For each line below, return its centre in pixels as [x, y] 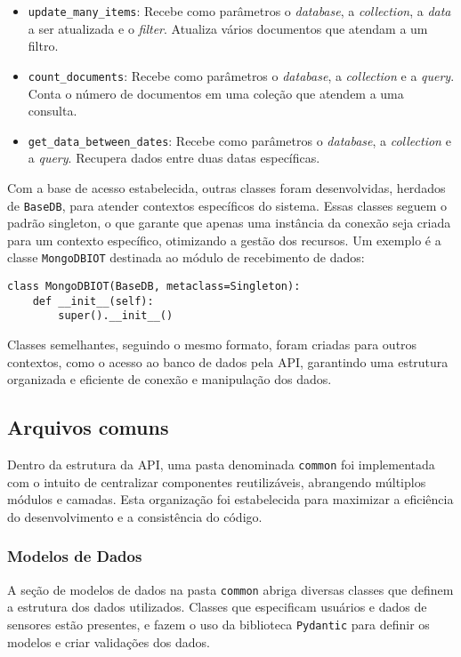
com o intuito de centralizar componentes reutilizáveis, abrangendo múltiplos [217, 481]
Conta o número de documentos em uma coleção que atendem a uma [216, 93]
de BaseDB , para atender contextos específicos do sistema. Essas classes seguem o [227, 205]
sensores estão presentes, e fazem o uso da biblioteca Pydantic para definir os [218, 624]
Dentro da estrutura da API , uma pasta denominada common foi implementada [221, 464]
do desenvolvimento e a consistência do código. [135, 516]
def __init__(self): [93, 301]
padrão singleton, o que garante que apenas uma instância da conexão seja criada [229, 223]
